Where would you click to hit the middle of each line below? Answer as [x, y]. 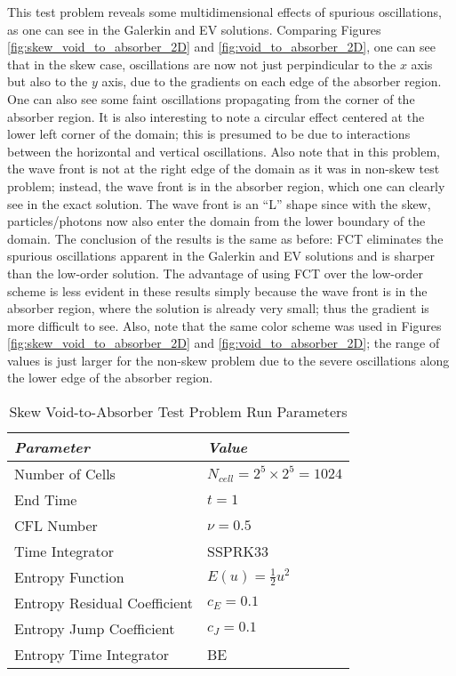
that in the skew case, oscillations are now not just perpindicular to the [202, 64]
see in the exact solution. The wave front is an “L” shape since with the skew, [219, 203]
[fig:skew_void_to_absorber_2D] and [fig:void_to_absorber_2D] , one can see [221, 47]
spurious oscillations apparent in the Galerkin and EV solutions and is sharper [221, 256]
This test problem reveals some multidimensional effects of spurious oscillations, [224, 12]
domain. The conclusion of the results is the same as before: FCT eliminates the [225, 238]
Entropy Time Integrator [92, 655]
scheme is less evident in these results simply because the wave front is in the [217, 290]
